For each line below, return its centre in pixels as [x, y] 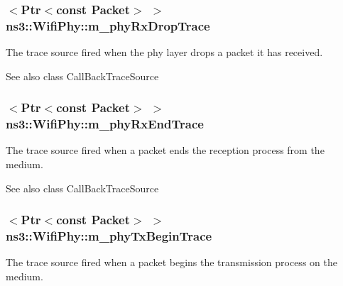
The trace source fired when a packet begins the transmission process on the [171, 262]
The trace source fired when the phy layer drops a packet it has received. [164, 52]
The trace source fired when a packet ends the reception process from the [165, 150]
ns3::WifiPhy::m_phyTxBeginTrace [109, 236]
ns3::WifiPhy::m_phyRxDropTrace [108, 25]
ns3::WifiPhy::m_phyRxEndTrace [105, 124]
